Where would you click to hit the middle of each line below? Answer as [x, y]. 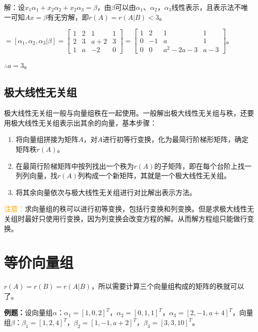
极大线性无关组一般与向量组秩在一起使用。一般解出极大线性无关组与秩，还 [126, 113]
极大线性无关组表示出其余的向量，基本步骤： [84, 122]
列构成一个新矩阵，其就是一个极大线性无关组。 [155, 175]
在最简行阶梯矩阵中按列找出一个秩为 [75, 166]
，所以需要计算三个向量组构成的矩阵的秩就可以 [167, 286]
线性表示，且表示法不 [206, 7]
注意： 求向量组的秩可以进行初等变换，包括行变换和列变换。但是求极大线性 [126, 209]
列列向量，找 [36, 175]
